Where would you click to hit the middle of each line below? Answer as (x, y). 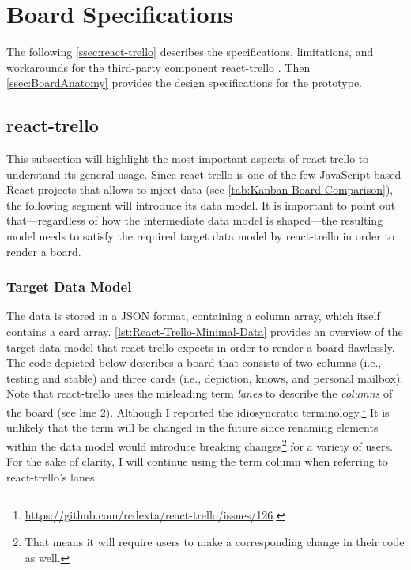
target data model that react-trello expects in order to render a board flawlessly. (201, 347)
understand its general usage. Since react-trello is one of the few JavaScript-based (204, 174)
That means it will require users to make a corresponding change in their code (215, 541)
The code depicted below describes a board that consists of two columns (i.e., (194, 362)
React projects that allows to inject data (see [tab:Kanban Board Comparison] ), (200, 189)
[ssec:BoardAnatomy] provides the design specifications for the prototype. (184, 83)
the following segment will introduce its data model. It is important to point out (201, 204)
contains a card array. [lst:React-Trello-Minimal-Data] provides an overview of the (205, 332)
